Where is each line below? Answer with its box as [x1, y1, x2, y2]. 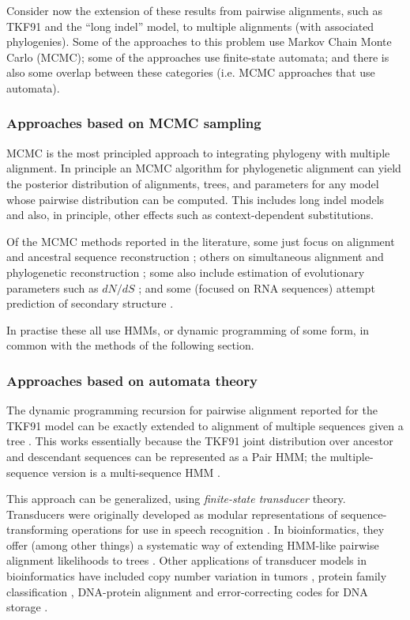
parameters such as [6, 279, 99, 296]
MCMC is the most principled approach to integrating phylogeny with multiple [6, 144, 390, 161]
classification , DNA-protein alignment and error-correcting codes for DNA [6, 583, 368, 599]
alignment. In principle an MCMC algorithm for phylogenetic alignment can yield [6, 160, 401, 176]
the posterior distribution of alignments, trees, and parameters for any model [6, 175, 379, 191]
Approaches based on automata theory [6, 370, 258, 390]
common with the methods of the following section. [6, 337, 254, 353]
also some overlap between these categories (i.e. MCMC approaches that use [6, 64, 375, 81]
